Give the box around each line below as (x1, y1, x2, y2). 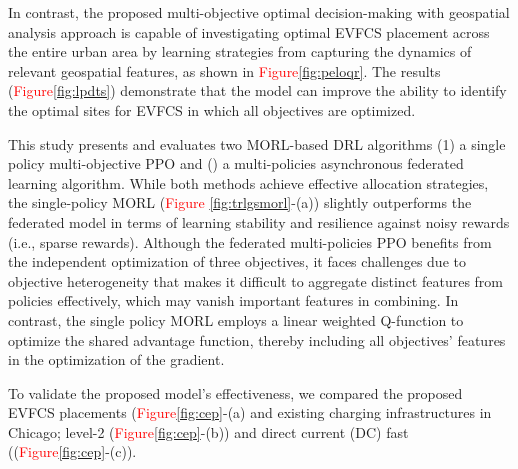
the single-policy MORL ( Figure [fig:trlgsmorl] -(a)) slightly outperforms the (8, 192, 472, 213)
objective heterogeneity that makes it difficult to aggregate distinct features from (8, 270, 504, 291)
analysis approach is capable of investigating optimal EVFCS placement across (8, 21, 490, 42)
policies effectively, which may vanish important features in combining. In (8, 290, 459, 311)
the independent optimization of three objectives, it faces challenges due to (8, 251, 466, 272)
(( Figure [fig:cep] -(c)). (8, 441, 137, 462)
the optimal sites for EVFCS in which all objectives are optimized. (8, 99, 416, 120)
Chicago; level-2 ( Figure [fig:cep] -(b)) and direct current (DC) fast (8, 421, 409, 442)
